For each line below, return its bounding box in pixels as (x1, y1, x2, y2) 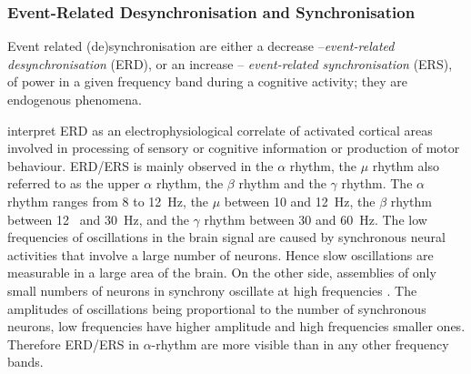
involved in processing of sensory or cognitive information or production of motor (7, 138, 460, 157)
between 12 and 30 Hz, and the (7, 209, 189, 228)
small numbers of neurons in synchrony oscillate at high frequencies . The (7, 280, 417, 299)
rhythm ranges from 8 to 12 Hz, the (7, 191, 209, 210)
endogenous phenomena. (7, 90, 142, 108)
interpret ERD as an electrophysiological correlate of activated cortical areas (7, 120, 433, 139)
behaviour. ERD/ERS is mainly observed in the (7, 156, 274, 175)
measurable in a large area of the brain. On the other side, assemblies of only (7, 263, 436, 282)
